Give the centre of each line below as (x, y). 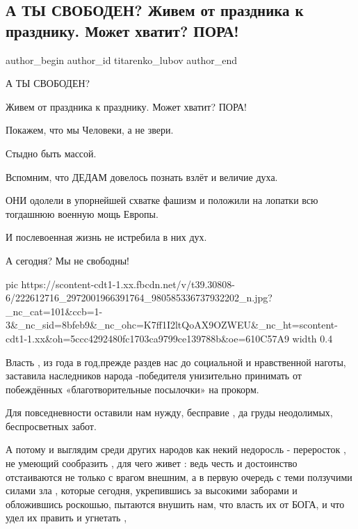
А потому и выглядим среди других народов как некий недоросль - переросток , (176, 449)
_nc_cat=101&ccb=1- (54, 311)
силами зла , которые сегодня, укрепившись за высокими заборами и (152, 490)
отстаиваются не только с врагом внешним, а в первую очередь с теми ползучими (179, 476)
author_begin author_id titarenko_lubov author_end (122, 60)
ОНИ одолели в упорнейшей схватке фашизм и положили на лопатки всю (162, 200)
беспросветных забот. (51, 426)
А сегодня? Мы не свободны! (67, 260)
